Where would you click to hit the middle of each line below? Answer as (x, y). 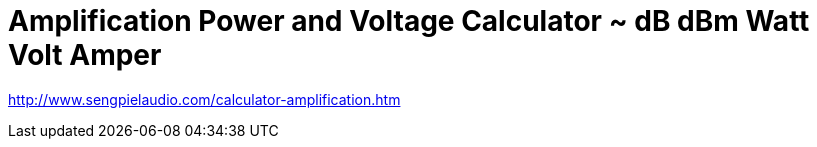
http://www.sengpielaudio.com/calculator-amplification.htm (204, 99)
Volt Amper (85, 55)
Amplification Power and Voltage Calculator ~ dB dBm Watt (409, 21)
